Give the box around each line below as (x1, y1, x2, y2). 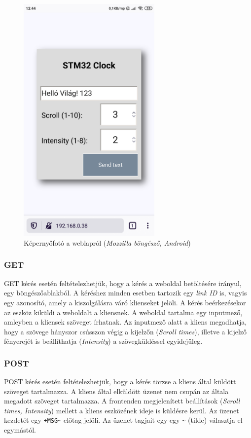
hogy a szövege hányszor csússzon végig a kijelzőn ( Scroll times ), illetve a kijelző (4, 326, 247, 336)
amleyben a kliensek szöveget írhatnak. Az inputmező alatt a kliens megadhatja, (4, 317, 247, 327)
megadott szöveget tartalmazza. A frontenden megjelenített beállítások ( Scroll (4, 396, 240, 406)
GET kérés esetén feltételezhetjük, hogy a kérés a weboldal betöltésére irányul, (4, 278, 242, 288)
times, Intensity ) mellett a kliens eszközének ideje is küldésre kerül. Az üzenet (4, 405, 239, 415)
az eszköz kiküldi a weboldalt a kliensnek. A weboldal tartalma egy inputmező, (4, 307, 243, 317)
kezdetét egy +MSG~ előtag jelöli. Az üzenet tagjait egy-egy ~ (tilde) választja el (4, 415, 243, 425)
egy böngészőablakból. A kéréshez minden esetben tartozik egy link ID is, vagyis (4, 288, 247, 298)
